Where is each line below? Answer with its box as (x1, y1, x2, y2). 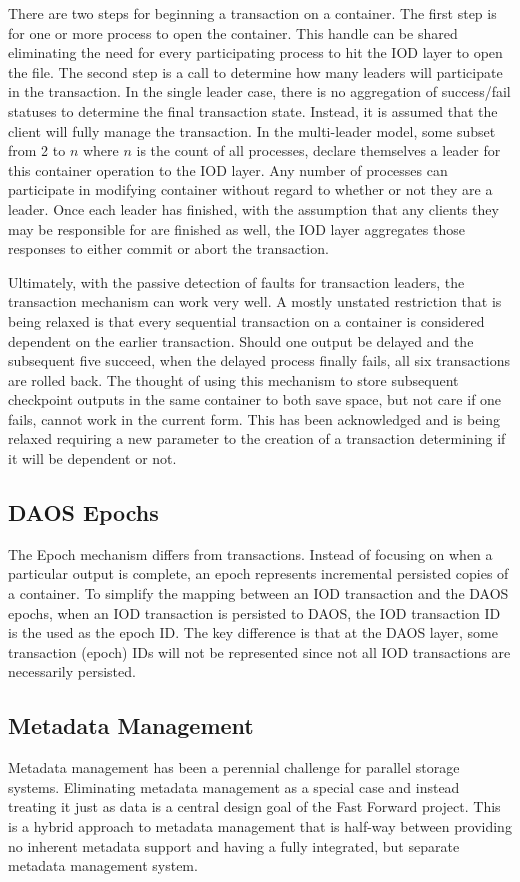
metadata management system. (8, 855, 198, 876)
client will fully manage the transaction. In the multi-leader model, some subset (8, 120, 496, 141)
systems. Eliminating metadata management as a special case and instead (8, 776, 460, 797)
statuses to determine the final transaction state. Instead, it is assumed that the (8, 100, 498, 121)
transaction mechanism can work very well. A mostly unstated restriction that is (8, 291, 502, 312)
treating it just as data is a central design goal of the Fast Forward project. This (8, 796, 501, 817)
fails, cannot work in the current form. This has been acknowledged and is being (8, 408, 501, 429)
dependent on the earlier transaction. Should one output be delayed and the (8, 330, 474, 351)
